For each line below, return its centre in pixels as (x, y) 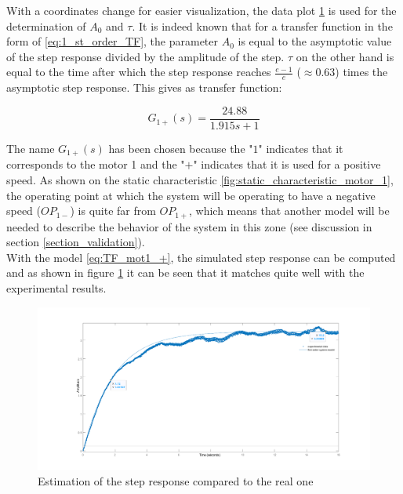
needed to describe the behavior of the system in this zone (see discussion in (189, 226)
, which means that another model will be (289, 211)
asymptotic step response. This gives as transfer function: (144, 87)
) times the (361, 72)
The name (31, 148)
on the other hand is (345, 56)
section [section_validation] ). (76, 242)
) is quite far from (113, 211)
